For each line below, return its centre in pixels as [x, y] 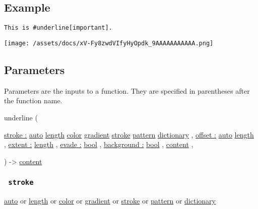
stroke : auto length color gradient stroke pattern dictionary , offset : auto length [129, 134]
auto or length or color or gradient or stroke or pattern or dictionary [110, 201]
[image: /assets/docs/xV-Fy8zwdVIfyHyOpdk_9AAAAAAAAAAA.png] [109, 43]
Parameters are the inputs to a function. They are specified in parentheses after [127, 90]
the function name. [33, 100]
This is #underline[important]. [58, 28]
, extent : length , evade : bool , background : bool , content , [99, 144]
